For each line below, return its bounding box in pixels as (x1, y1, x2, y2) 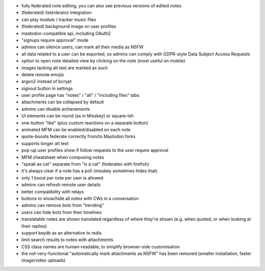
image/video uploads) (21, 257, 66, 263)
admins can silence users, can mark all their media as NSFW (21, 44, 144, 50)
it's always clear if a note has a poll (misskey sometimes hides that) (21, 168, 158, 174)
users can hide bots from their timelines (21, 209, 102, 215)
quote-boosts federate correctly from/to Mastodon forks (21, 133, 136, 140)
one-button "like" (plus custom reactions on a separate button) (21, 120, 149, 125)
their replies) (21, 223, 47, 229)
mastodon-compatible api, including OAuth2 (21, 30, 111, 36)
